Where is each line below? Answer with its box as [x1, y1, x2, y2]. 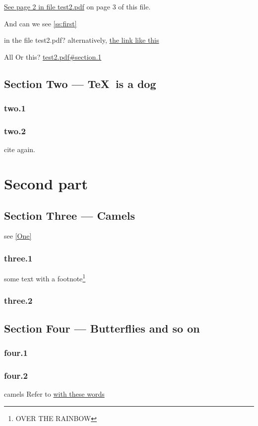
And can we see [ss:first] [4, 18, 77, 28]
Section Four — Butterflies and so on [4, 320, 200, 336]
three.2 [4, 294, 33, 307]
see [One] [4, 231, 32, 241]
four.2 [4, 369, 28, 381]
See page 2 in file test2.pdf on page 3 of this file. [4, 1, 151, 11]
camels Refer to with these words [4, 389, 105, 399]
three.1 [4, 252, 33, 264]
